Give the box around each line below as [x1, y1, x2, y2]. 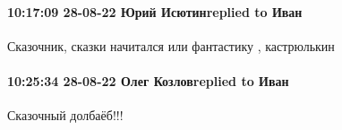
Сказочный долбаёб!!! [7, 106, 124, 125]
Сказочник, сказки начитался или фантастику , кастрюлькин [7, 36, 335, 55]
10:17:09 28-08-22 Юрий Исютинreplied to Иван [7, 2, 303, 21]
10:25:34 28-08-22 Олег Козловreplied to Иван [7, 71, 289, 90]
